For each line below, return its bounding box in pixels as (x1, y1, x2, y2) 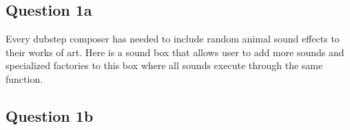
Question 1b (6, 105, 94, 126)
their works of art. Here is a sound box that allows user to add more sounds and (6, 44, 344, 59)
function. (6, 71, 43, 86)
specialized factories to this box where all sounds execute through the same (6, 58, 323, 73)
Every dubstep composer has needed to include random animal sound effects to (6, 31, 340, 46)
